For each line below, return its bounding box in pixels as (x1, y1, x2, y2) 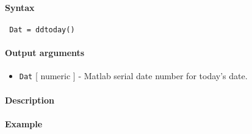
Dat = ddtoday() (9, 25, 75, 34)
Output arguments (5, 46, 85, 59)
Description (5, 93, 55, 106)
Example (5, 117, 43, 130)
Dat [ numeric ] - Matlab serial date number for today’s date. (19, 69, 248, 82)
